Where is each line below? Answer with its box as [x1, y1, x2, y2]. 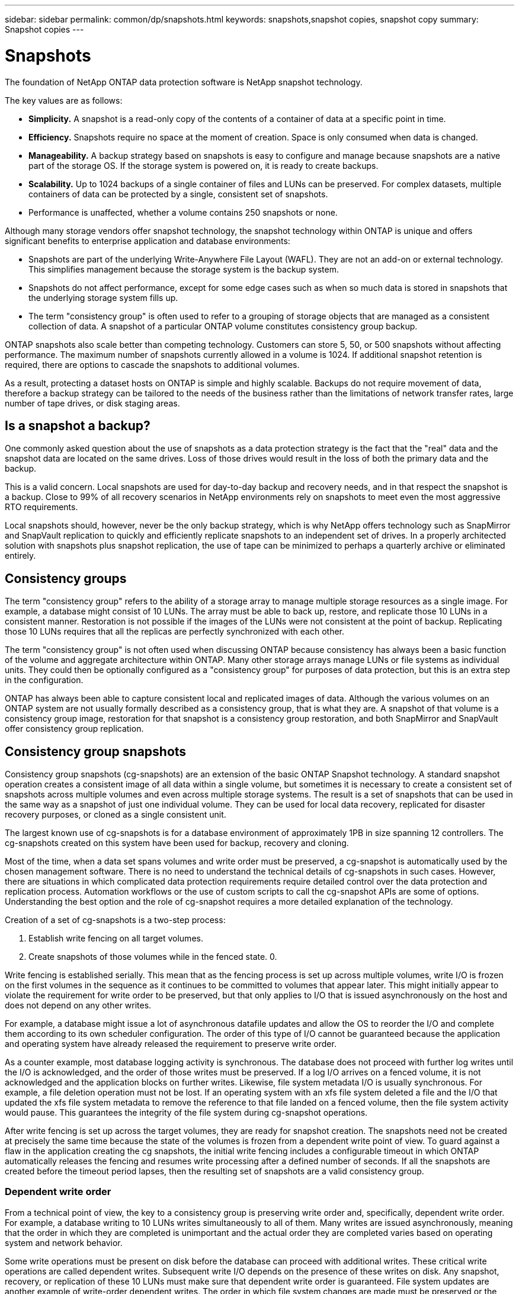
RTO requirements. [5, 502, 78, 513]
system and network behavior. [5, 1237, 123, 1248]
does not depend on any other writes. [5, 1000, 152, 1011]
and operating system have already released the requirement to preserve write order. [5, 1039, 337, 1049]
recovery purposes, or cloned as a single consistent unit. [5, 809, 226, 820]
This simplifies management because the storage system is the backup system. [28, 264, 339, 274]
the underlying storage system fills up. [28, 292, 178, 303]
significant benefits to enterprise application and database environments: [5, 235, 290, 246]
